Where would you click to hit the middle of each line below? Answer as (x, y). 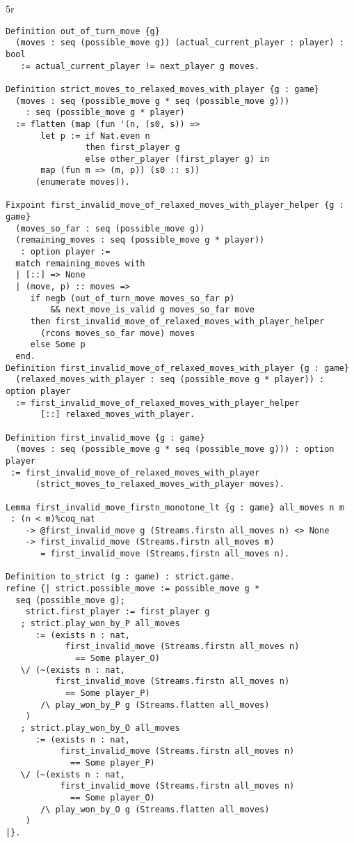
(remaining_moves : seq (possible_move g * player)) (140, 240)
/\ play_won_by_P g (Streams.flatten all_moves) (155, 705)
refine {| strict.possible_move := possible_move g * (133, 589)
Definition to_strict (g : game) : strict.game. (120, 577)
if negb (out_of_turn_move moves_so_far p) (132, 298)
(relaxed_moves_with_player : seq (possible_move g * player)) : (170, 380)
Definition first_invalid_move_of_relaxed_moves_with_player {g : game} (177, 368)
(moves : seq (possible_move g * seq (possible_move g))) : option (175, 449)
